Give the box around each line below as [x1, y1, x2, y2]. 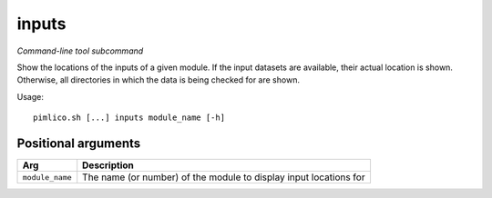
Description [82, 159, 134, 172]
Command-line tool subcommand [16, 45, 144, 56]
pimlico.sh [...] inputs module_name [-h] [33, 113, 226, 123]
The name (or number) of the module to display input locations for [82, 171, 365, 183]
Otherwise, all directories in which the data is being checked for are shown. [16, 74, 301, 85]
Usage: [16, 91, 45, 102]
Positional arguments [16, 135, 141, 151]
